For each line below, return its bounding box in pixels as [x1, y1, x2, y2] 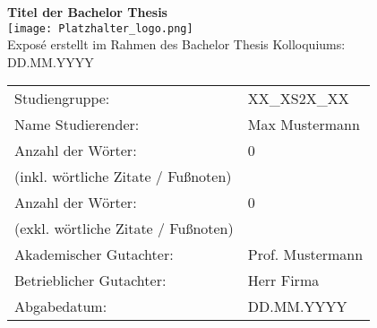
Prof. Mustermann [247, 244, 364, 265]
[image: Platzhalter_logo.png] [7, 22, 193, 35]
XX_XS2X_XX [247, 88, 349, 109]
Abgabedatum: [14, 296, 107, 317]
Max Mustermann [247, 114, 360, 135]
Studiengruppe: [14, 88, 110, 109]
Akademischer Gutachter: [14, 244, 174, 265]
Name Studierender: [14, 114, 140, 135]
